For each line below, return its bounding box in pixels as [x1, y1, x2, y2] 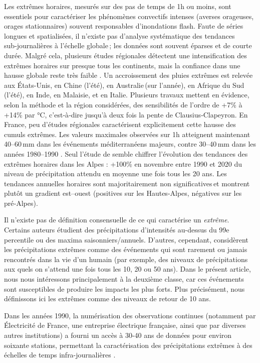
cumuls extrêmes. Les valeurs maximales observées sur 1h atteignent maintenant [4, 129, 250, 139]
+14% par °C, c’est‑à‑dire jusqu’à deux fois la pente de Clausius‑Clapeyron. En [4, 109, 248, 119]
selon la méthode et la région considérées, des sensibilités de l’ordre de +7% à [4, 99, 242, 109]
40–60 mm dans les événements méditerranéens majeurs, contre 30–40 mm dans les [4, 139, 256, 149]
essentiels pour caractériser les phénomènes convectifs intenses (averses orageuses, [4, 11, 254, 21]
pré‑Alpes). [4, 197, 38, 208]
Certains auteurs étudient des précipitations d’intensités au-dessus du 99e [4, 224, 229, 235]
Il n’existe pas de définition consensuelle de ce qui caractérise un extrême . [4, 214, 229, 225]
